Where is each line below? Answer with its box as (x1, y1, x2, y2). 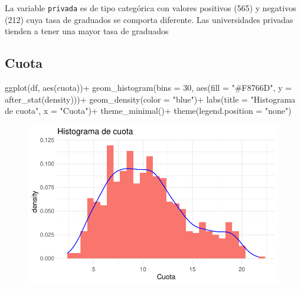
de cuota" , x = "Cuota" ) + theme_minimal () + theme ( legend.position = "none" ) (5, 104, 292, 117)
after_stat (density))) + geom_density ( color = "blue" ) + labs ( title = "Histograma (5, 93, 296, 105)
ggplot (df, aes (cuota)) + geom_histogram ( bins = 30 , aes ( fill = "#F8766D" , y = (5, 81, 292, 94)
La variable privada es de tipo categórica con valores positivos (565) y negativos (5, 2, 296, 14)
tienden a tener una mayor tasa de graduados (5, 25, 169, 37)
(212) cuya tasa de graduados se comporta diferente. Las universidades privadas (5, 13, 293, 25)
